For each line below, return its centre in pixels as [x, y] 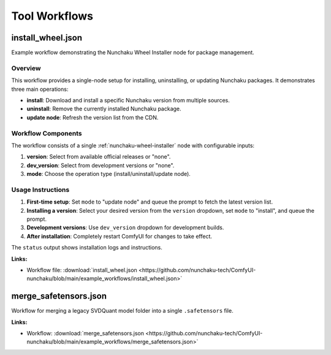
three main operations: [40, 89]
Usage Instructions [40, 189]
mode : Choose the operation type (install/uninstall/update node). [109, 174]
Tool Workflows [52, 16]
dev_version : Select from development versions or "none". [101, 165]
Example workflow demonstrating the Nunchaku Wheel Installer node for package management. [133, 53]
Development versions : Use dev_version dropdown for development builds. [125, 227]
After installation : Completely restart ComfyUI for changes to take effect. [120, 236]
